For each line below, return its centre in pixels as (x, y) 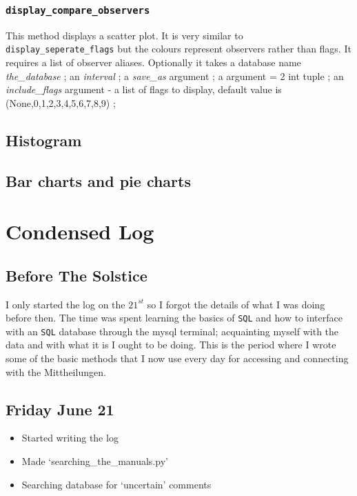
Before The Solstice (76, 275)
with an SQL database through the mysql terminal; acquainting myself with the (172, 331)
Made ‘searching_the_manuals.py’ (95, 461)
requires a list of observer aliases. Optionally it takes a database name (153, 62)
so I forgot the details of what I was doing (236, 304)
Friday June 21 (60, 409)
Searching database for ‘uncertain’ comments (116, 484)
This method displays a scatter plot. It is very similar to (124, 35)
